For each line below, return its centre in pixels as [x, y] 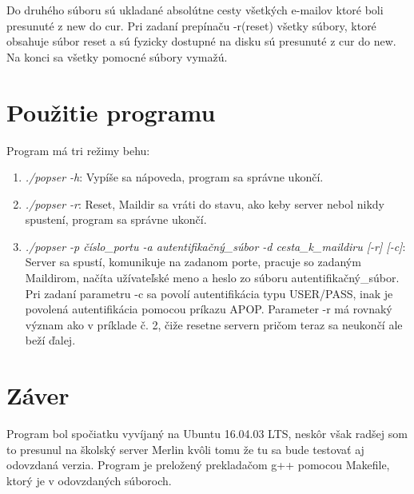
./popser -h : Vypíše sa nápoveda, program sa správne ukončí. [174, 177]
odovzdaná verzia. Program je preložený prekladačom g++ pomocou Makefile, [198, 465]
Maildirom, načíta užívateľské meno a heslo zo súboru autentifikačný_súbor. [212, 278]
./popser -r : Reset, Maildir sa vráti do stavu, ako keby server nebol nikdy [205, 203]
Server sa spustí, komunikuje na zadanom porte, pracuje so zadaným [193, 262]
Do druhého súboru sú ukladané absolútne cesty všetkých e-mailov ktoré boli [195, 10]
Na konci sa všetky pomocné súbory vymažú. [117, 56]
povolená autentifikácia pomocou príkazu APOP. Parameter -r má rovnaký [209, 309]
